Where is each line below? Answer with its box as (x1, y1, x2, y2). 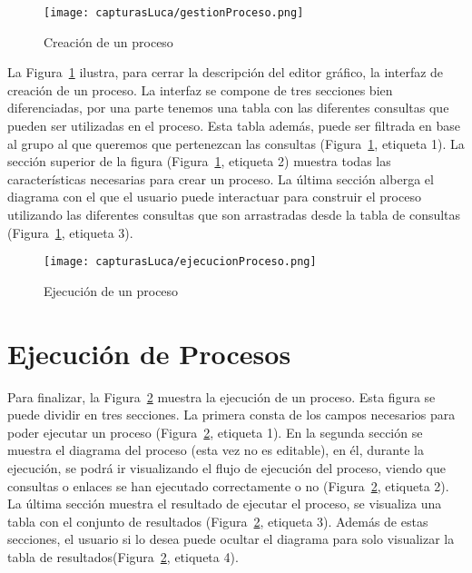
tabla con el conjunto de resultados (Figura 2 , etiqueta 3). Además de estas (7, 511, 428, 530)
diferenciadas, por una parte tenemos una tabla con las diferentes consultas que (7, 98, 449, 117)
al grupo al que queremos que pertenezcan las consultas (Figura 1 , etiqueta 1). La (7, 133, 465, 153)
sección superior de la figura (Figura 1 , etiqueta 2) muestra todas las (7, 152, 391, 171)
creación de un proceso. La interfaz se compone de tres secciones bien (7, 80, 393, 99)
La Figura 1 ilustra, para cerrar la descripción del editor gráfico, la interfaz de (7, 63, 444, 82)
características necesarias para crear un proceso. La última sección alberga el (7, 169, 434, 188)
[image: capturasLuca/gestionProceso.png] (44, 6, 304, 19)
